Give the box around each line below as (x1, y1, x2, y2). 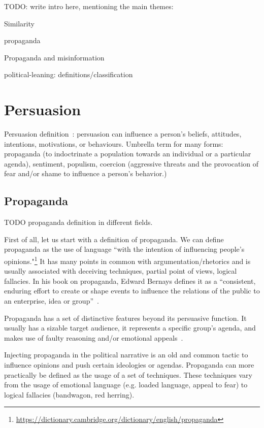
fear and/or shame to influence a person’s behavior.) (4, 168, 167, 179)
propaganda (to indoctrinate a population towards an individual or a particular (4, 148, 251, 159)
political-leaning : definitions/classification (4, 69, 133, 80)
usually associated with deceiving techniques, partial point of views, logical (4, 266, 237, 276)
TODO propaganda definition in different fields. (4, 217, 153, 227)
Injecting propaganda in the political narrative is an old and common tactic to (4, 349, 248, 360)
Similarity (4, 18, 35, 28)
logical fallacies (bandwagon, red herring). (4, 389, 135, 400)
